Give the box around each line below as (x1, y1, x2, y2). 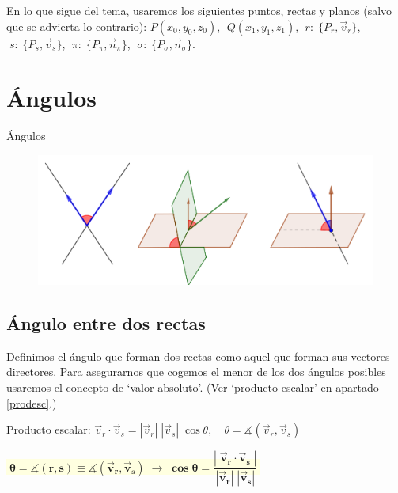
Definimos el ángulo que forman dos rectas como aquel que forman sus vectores (6, 347, 390, 364)
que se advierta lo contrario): (6, 17, 147, 34)
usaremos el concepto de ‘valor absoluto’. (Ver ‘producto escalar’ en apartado (6, 379, 379, 396)
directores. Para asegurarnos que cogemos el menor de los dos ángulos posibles (6, 363, 386, 380)
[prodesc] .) (6, 394, 57, 411)
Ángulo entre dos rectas (6, 311, 206, 336)
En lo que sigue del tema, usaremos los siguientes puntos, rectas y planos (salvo (6, 2, 392, 18)
